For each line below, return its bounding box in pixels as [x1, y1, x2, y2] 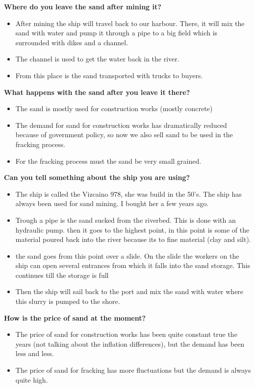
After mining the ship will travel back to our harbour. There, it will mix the [15, 18, 245, 28]
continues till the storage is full [15, 269, 109, 280]
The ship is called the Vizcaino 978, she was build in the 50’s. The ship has [15, 188, 242, 199]
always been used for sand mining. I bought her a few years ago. [15, 198, 209, 209]
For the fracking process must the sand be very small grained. [15, 155, 202, 166]
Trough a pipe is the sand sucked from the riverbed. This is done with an [15, 214, 236, 225]
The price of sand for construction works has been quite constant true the [15, 329, 237, 339]
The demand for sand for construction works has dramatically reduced [15, 119, 227, 130]
